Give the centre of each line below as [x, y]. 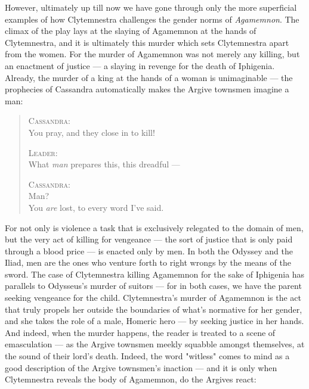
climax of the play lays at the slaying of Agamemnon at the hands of [131, 31]
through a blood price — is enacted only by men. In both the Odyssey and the [149, 250]
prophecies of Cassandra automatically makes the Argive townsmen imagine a [147, 89]
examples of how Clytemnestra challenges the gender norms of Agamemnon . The [152, 19]
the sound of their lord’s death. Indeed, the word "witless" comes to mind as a [147, 356]
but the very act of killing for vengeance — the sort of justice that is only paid [149, 239]
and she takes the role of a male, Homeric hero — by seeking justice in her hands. [154, 321]
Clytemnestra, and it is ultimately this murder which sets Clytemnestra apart [147, 42]
